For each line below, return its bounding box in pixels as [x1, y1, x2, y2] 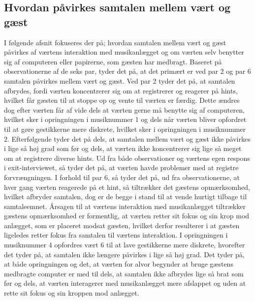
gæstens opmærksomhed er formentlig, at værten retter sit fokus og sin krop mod [4, 211, 250, 221]
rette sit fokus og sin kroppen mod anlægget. [4, 288, 139, 298]
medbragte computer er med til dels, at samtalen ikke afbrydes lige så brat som [4, 268, 244, 278]
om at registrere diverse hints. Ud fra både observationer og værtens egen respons [4, 152, 250, 163]
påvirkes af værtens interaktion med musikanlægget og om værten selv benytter [4, 47, 244, 57]
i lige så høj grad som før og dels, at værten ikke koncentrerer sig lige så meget [4, 143, 242, 153]
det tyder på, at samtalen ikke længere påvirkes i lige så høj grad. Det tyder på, [4, 249, 245, 259]
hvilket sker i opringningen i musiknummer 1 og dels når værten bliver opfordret [4, 114, 247, 124]
